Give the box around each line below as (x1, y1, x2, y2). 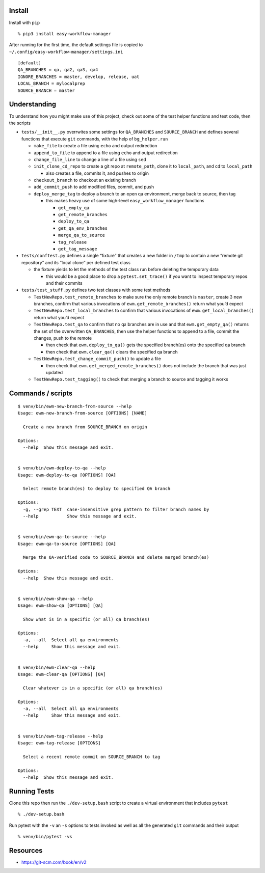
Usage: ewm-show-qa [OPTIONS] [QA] (18, 603, 104, 608)
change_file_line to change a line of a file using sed (33, 156, 147, 162)
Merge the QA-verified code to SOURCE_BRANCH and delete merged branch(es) (23, 555, 210, 560)
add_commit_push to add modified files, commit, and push (33, 184, 154, 190)
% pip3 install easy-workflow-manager (18, 31, 111, 36)
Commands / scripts (9, 389, 73, 398)
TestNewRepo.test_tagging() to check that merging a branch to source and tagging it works (33, 376, 228, 382)
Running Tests (9, 787, 54, 795)
